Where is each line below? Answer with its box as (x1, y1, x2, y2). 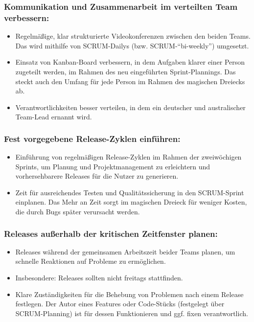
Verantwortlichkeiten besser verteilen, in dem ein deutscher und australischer (15, 102, 246, 112)
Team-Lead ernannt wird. (15, 112, 92, 122)
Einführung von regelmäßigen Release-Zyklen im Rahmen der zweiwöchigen (15, 152, 242, 162)
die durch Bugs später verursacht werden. (15, 207, 140, 217)
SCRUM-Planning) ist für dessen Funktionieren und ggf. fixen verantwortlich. (15, 308, 248, 318)
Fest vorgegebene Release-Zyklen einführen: (4, 132, 181, 144)
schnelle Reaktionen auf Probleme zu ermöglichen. (15, 256, 166, 266)
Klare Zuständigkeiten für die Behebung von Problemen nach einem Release (15, 289, 244, 299)
